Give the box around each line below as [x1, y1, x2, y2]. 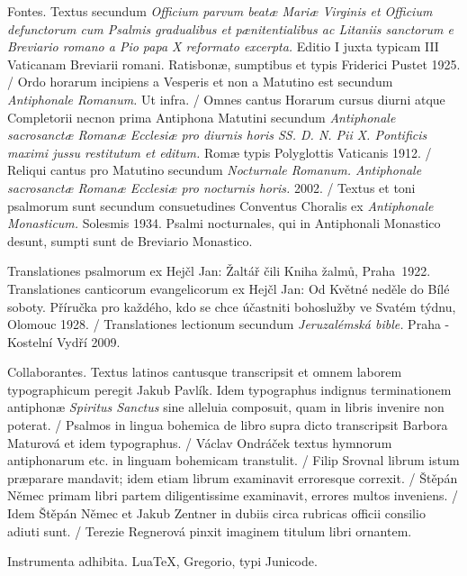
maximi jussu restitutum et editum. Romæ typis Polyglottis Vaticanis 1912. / [7, 142, 432, 161]
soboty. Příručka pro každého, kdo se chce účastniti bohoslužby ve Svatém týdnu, [7, 297, 456, 315]
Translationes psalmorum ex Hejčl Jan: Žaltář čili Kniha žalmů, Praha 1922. [7, 261, 431, 280]
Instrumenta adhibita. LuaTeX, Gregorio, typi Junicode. [7, 552, 318, 571]
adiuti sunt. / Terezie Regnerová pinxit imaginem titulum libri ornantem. [7, 521, 412, 540]
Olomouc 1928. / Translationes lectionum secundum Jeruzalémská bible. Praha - [7, 315, 450, 334]
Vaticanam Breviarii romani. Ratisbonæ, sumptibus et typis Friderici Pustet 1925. [7, 54, 461, 73]
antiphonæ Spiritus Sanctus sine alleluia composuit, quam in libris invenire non [7, 398, 445, 416]
